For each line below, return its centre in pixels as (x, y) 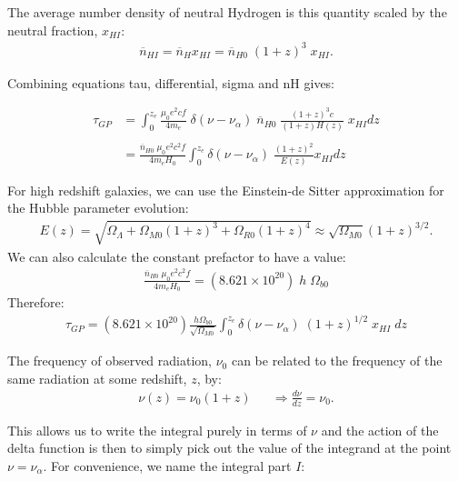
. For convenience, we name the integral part (167, 465)
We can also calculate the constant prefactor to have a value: (177, 256)
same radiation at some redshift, (97, 378)
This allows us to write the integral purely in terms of (157, 430)
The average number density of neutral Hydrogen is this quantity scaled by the (227, 12)
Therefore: (36, 302)
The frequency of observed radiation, (110, 361)
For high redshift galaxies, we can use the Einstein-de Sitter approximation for (226, 190)
